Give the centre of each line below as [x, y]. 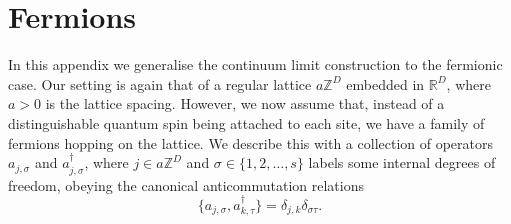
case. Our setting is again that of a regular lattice [160, 83]
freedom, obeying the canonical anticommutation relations [186, 184]
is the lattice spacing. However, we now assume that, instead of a [245, 103]
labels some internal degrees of [402, 162]
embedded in [385, 83]
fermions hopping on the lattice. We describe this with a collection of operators [251, 142]
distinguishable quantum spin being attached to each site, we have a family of [246, 122]
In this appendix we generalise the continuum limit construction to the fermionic [255, 64]
